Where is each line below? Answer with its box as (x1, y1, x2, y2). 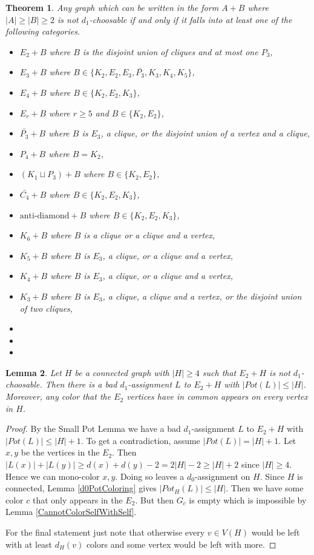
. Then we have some (226, 482, 304, 494)
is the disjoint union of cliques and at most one (82, 45, 258, 58)
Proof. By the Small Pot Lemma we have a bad (5, 422, 181, 435)
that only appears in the (32, 493, 123, 506)
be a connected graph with (74, 366, 169, 378)
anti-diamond (19, 211, 70, 220)
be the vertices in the (21, 446, 100, 459)
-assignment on (194, 469, 250, 482)
